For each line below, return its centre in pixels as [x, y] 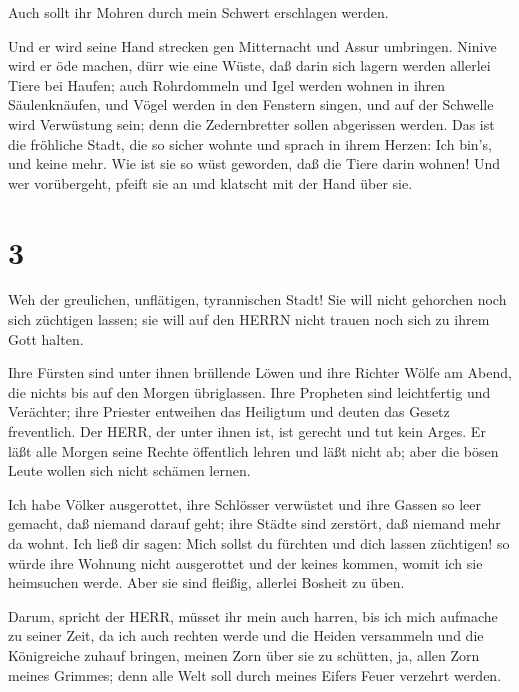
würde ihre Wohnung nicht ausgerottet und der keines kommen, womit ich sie [245, 562]
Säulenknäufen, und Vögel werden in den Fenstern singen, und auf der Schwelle [251, 104]
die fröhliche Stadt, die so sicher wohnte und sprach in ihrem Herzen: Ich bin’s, [250, 143]
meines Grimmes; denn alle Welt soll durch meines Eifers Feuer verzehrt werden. [255, 674]
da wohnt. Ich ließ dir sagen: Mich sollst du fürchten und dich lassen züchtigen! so [259, 543]
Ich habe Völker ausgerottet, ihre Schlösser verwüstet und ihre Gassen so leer [244, 503]
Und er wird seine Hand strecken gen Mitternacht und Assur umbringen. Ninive [252, 45]
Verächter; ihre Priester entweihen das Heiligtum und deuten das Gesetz [229, 411]
